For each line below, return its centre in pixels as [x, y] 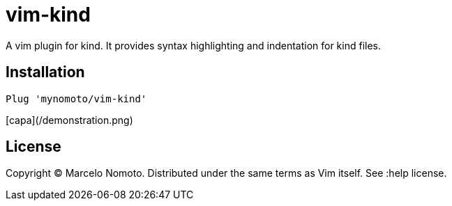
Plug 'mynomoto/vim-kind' [76, 98]
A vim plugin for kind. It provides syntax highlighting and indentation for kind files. [194, 45]
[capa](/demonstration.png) [69, 120]
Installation [45, 72]
